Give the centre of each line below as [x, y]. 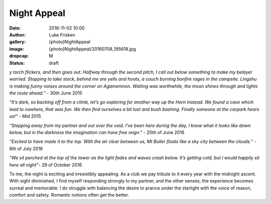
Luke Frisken [62, 34]
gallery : [18, 42]
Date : [15, 28]
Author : [18, 34]
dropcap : [19, 56]
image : [17, 49]
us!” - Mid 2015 [25, 116]
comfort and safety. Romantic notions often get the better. [69, 195]
